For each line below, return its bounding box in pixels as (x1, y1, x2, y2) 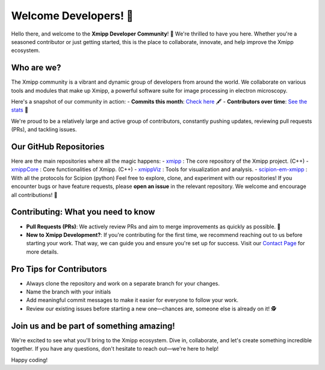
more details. (26, 248, 59, 256)
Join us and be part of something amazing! (11, 321, 176, 331)
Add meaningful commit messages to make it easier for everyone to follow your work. (26, 296, 239, 304)
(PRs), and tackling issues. (11, 126, 77, 133)
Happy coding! (11, 356, 48, 363)
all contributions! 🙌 (11, 191, 58, 198)
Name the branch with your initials (26, 288, 111, 295)
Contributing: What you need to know (11, 207, 155, 217)
